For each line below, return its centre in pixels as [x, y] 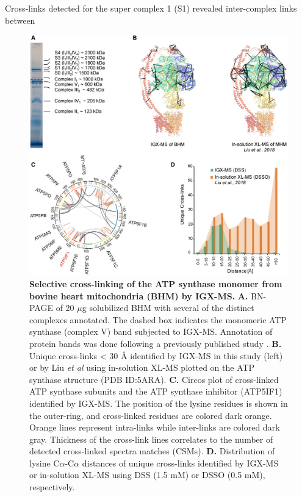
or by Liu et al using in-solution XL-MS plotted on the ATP [142, 367]
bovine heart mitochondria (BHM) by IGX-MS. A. [139, 295]
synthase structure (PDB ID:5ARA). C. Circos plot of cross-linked [154, 379]
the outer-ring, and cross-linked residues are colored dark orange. [151, 415]
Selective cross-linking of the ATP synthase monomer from [156, 283]
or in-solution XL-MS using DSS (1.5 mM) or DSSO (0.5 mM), [147, 475]
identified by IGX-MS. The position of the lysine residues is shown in [159, 403]
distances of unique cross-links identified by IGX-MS [180, 463]
